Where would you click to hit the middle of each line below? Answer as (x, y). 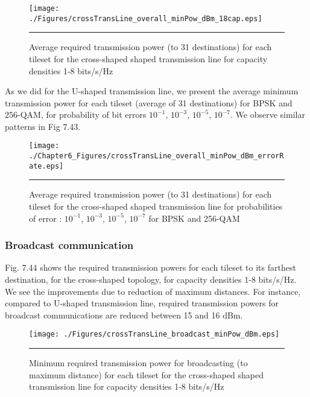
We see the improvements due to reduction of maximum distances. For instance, (153, 291)
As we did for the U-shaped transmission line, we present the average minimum (152, 91)
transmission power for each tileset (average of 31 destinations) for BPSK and (149, 102)
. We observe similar (268, 115)
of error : (46, 218)
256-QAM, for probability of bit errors (76, 115)
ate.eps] (46, 166)
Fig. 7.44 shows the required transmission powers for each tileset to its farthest (150, 267)
